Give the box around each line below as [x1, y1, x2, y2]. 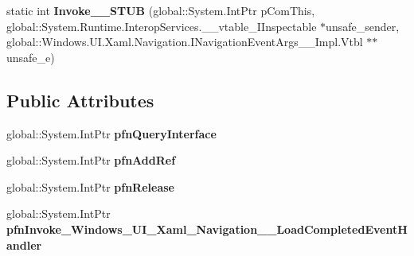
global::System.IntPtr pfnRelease [6, 178, 174, 195]
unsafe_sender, [326, 17, 400, 34]
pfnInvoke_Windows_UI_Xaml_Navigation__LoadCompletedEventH [6, 220, 408, 237]
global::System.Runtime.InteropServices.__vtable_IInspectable [6, 17, 317, 34]
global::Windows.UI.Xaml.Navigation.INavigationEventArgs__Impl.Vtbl [6, 33, 363, 50]
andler [6, 236, 42, 253]
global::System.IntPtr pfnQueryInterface [6, 125, 217, 142]
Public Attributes [6, 87, 154, 112]
